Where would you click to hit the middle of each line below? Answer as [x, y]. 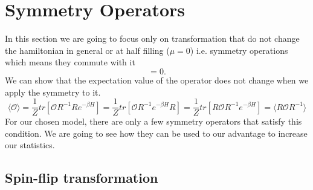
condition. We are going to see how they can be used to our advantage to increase [156, 133]
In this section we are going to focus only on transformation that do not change [152, 38]
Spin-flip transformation [82, 178]
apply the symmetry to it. [53, 92]
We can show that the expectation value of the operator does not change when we [157, 80]
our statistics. [30, 145]
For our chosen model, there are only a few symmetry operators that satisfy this [153, 121]
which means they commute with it [70, 62]
